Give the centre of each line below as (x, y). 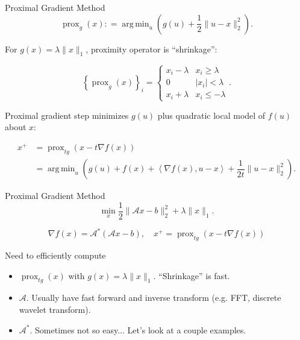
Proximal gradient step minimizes (67, 115)
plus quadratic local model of (211, 115)
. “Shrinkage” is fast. (192, 275)
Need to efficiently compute (55, 255)
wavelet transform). (55, 309)
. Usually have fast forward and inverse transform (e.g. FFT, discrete (154, 297)
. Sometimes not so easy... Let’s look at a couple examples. (138, 329)
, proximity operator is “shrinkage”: (152, 49)
